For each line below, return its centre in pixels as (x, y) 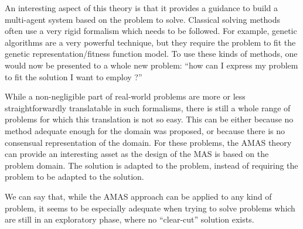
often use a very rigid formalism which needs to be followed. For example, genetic (151, 31)
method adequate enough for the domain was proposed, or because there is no (145, 130)
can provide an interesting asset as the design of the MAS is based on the (137, 154)
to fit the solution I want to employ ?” (74, 76)
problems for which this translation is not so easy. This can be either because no (149, 119)
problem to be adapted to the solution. (74, 177)
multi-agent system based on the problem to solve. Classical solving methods (142, 19)
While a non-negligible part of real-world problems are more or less (125, 96)
